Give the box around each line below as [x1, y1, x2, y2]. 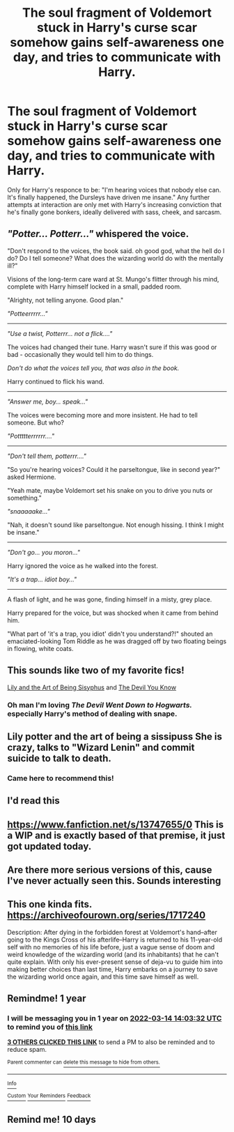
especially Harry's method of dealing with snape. [7, 709, 178, 719]
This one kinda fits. [7, 898, 93, 910]
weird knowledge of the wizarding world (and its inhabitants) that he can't [7, 950, 219, 958]
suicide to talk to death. [7, 752, 111, 764]
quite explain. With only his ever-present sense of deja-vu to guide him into [7, 957, 223, 966]
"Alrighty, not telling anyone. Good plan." [7, 296, 124, 304]
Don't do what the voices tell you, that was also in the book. [7, 364, 180, 372]
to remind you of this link [7, 1023, 93, 1032]
